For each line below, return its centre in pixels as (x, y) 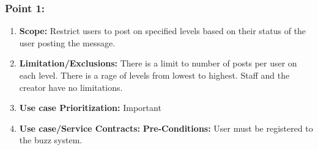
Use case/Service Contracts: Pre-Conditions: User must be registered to (166, 128)
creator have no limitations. (71, 87)
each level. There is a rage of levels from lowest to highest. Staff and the (154, 75)
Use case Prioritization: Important (90, 108)
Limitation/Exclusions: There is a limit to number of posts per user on (158, 63)
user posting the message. (67, 42)
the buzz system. (51, 140)
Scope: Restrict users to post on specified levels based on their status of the (163, 31)
